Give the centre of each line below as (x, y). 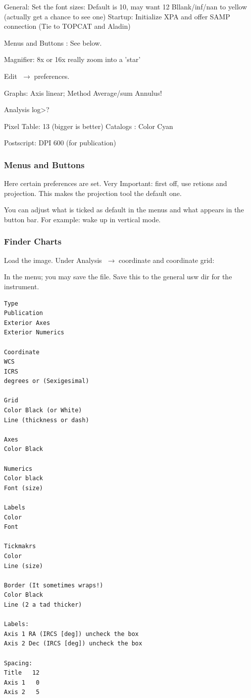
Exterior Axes (27, 323)
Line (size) (24, 566)
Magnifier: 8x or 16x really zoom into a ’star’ (72, 59)
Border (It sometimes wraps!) (54, 585)
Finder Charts (33, 241)
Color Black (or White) (43, 411)
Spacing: (18, 663)
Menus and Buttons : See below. (53, 42)
